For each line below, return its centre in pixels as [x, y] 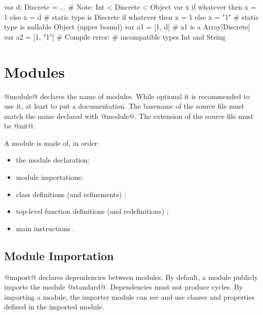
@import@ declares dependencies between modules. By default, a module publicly [131, 277]
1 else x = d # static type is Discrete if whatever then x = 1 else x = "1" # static [131, 17]
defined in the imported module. [54, 307]
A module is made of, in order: [52, 143]
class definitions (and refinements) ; [71, 194]
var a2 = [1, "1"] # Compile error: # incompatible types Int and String [115, 36]
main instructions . [45, 228]
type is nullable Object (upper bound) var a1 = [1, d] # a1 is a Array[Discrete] [127, 27]
